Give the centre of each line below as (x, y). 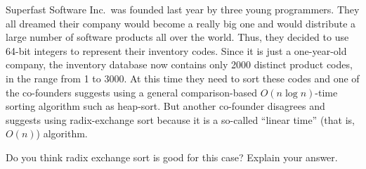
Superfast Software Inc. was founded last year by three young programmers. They (183, 9)
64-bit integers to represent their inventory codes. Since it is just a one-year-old (176, 50)
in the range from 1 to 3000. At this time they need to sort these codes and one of (183, 78)
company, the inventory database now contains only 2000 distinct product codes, (179, 64)
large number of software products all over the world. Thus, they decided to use (177, 37)
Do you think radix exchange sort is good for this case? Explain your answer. (172, 157)
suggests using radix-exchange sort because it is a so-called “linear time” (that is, (180, 119)
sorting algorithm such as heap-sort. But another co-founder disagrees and (165, 106)
